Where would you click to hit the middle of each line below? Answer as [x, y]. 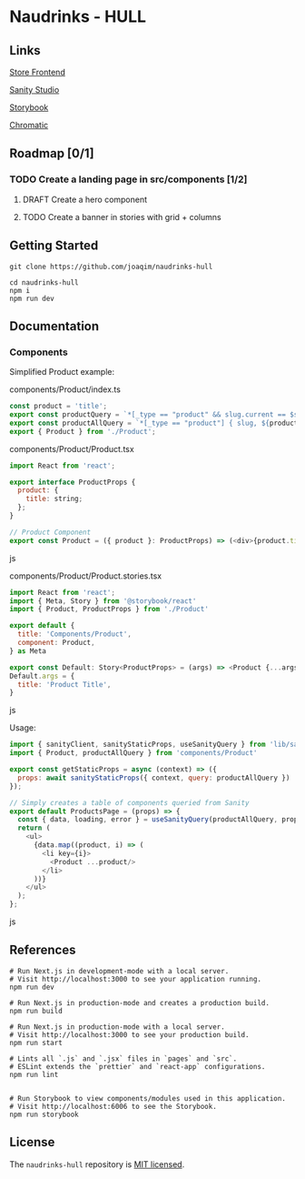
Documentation [54, 326]
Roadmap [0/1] [52, 153]
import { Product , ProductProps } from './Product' [109, 610]
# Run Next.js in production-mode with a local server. [117, 1027]
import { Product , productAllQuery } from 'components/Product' [133, 753]
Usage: [23, 728]
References [43, 950]
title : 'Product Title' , [64, 684]
